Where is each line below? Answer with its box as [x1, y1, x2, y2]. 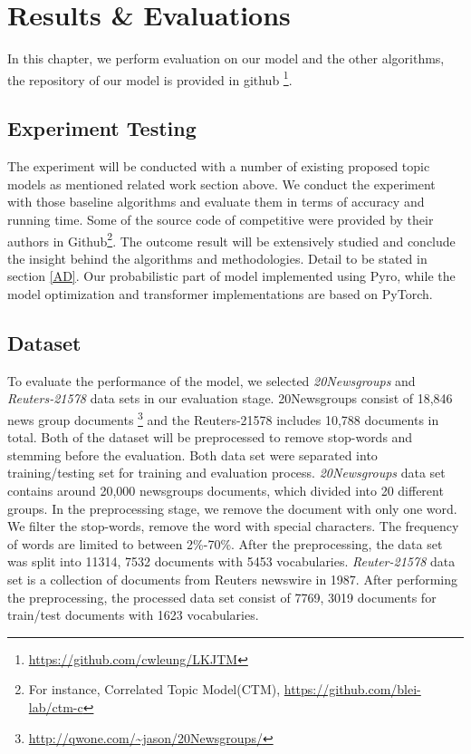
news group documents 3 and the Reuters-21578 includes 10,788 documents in [7, 407, 439, 429]
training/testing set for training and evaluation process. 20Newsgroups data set [7, 463, 446, 482]
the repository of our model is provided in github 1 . [7, 67, 293, 89]
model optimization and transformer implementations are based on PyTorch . [7, 284, 433, 303]
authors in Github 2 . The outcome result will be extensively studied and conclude [7, 228, 456, 250]
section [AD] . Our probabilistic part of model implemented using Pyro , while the [7, 266, 456, 285]
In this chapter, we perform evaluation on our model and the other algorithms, [7, 49, 445, 68]
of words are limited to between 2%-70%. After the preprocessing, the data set [7, 534, 443, 553]
